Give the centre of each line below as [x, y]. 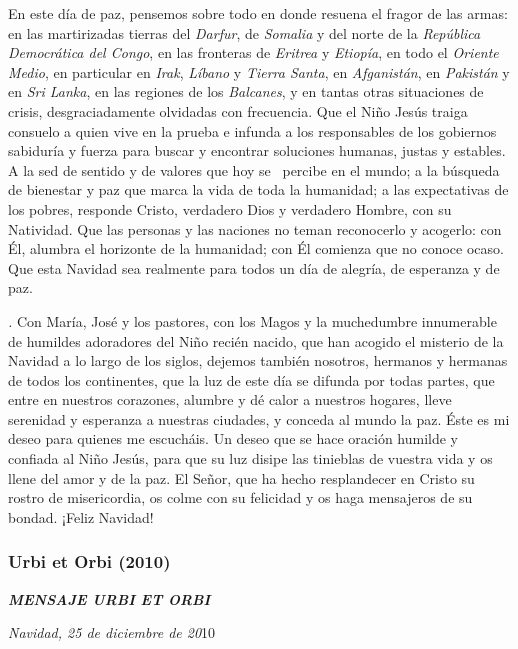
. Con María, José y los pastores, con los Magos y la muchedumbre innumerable [252, 320]
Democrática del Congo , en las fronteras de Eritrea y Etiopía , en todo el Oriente [253, 52]
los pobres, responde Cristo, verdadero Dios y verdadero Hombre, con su [230, 208]
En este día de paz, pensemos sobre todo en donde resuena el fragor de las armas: [258, 13]
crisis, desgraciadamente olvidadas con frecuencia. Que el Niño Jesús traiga [238, 110]
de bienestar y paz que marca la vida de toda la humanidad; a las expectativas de [258, 189]
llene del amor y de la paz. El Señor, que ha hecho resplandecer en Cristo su [241, 477]
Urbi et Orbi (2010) [89, 561]
